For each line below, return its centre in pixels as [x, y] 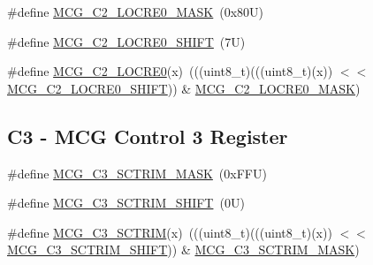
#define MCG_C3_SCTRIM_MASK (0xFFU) [137, 173]
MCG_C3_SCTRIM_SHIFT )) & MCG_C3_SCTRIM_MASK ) [183, 250]
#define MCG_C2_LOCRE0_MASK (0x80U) [136, 11]
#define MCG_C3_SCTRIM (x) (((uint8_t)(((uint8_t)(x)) [170, 232]
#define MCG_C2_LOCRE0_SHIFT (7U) [126, 41]
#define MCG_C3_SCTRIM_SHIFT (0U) [126, 203]
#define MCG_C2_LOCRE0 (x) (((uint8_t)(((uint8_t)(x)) [170, 71]
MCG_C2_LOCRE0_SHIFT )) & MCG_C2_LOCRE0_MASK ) [184, 88]
